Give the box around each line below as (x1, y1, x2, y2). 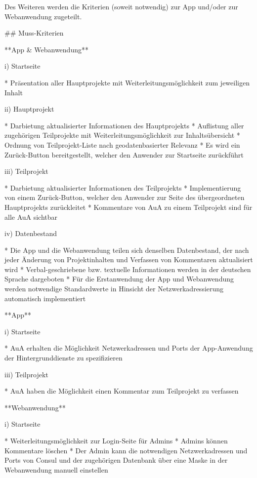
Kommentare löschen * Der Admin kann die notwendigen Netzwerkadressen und (4, 445, 248, 455)
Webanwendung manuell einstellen (4, 464, 108, 475)
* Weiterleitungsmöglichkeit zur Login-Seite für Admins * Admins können (4, 436, 228, 445)
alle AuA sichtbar (4, 211, 58, 222)
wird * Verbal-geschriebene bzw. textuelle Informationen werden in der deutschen (4, 264, 251, 274)
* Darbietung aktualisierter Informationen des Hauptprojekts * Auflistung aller (4, 120, 244, 130)
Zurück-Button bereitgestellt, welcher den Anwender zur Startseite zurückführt (4, 149, 244, 159)
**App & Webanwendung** (4, 44, 88, 54)
